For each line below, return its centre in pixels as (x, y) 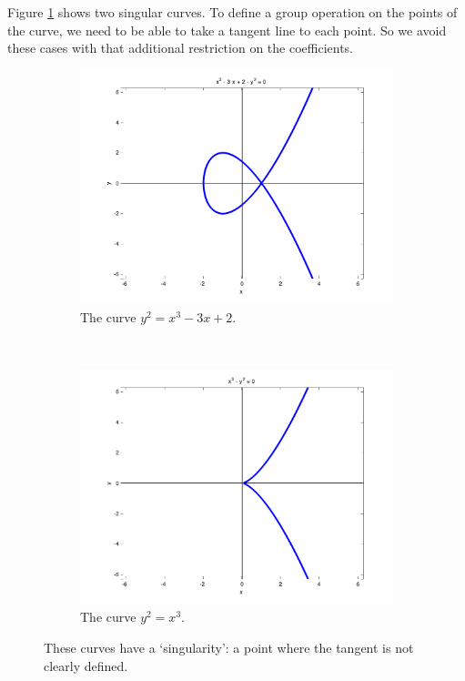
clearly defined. (86, 665)
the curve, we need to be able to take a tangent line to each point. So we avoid (227, 30)
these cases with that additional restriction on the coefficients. (180, 48)
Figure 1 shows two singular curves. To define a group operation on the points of (232, 12)
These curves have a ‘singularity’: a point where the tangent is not (229, 648)
